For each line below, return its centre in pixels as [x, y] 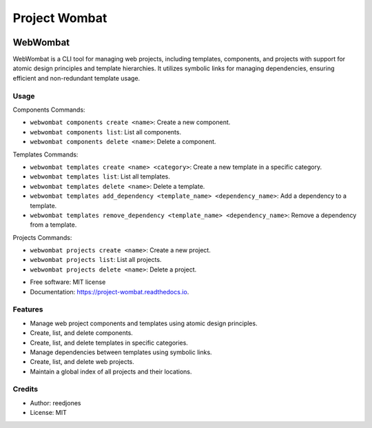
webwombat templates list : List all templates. [100, 176]
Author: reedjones [55, 402]
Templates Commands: [45, 154]
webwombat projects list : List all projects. [96, 260]
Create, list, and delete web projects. [82, 362]
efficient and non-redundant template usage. [76, 78]
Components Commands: [49, 110]
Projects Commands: [42, 237]
